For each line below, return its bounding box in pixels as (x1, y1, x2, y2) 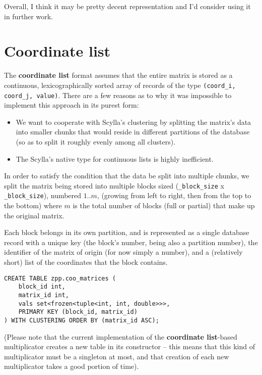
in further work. (4, 11, 53, 21)
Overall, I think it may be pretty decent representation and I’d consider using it (4, 1, 251, 11)
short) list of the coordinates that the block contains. (4, 257, 168, 267)
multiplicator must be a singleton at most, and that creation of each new (4, 351, 229, 361)
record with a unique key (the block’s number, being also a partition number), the (4, 237, 258, 247)
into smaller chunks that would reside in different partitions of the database (16, 126, 250, 137)
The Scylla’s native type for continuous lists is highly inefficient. (16, 153, 214, 164)
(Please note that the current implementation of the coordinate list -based (4, 331, 237, 342)
